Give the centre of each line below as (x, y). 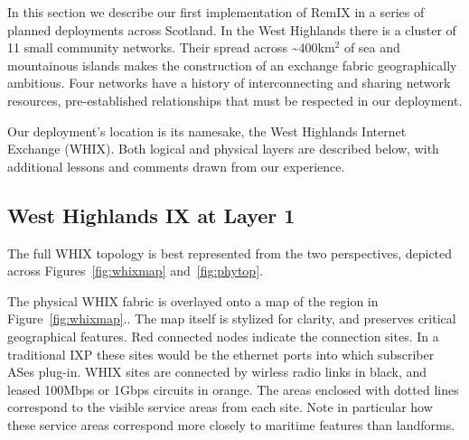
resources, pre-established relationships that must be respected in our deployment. (235, 100)
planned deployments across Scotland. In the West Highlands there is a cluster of (232, 29)
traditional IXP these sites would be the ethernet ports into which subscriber (221, 354)
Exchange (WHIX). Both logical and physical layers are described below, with (223, 149)
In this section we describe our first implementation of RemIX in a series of (216, 12)
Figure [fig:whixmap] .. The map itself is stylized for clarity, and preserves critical (232, 318)
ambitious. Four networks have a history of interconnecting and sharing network (229, 83)
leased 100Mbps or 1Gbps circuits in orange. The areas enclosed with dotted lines (233, 389)
